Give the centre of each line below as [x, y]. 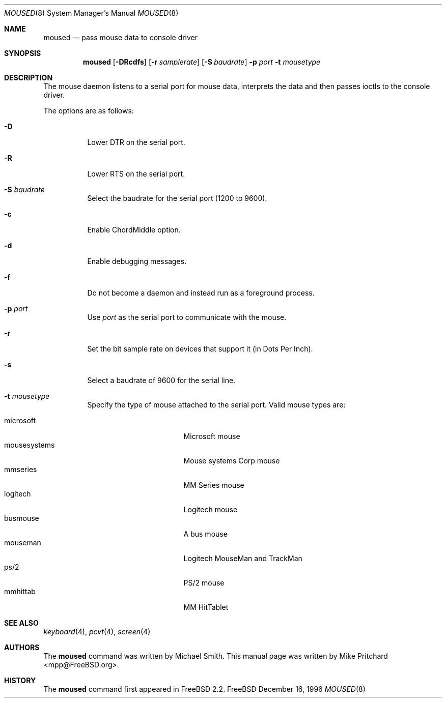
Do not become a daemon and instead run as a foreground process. [201, 293]
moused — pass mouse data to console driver [121, 37]
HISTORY [20, 680]
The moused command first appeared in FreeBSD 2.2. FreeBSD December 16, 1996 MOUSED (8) [204, 689]
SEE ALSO [21, 623]
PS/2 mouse [204, 583]
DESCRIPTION [29, 78]
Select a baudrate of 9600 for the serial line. [161, 380]
